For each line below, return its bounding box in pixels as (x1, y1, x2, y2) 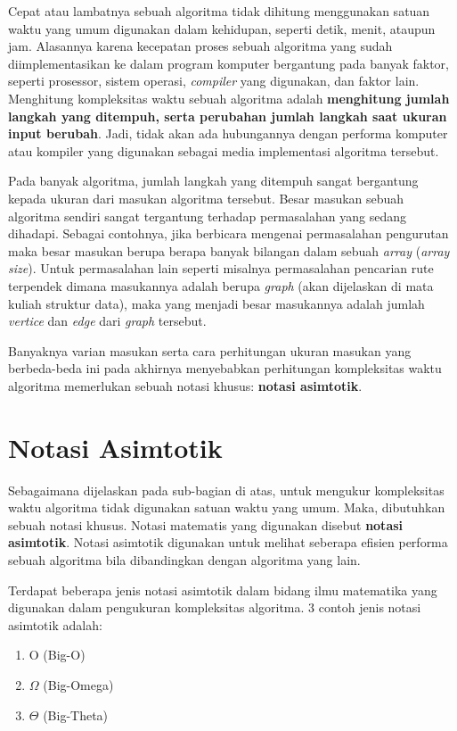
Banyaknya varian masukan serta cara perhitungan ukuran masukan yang (8, 341, 412, 360)
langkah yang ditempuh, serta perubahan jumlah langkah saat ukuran (8, 106, 447, 125)
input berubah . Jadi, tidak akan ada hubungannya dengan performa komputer (8, 124, 448, 143)
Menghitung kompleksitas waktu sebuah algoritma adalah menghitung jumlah (8, 88, 450, 107)
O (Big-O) (29, 645, 86, 664)
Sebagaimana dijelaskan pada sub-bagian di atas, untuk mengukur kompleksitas (8, 480, 445, 499)
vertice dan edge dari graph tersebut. (8, 312, 207, 330)
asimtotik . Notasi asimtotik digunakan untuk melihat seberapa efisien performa (8, 533, 448, 552)
